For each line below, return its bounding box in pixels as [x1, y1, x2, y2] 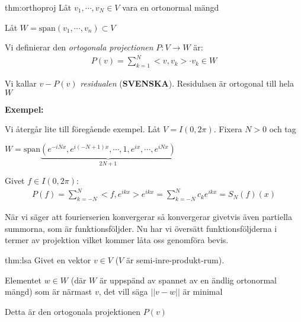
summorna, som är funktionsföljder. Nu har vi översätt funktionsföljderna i [5, 222, 277, 234]
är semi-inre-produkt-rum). [126, 254, 225, 266]
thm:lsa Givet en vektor [5, 254, 91, 266]
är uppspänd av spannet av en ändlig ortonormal [99, 273, 277, 286]
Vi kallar [5, 77, 37, 90]
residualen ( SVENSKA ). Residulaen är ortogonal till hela [80, 77, 294, 90]
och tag [269, 123, 296, 135]
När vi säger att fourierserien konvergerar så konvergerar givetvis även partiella [5, 211, 292, 223]
